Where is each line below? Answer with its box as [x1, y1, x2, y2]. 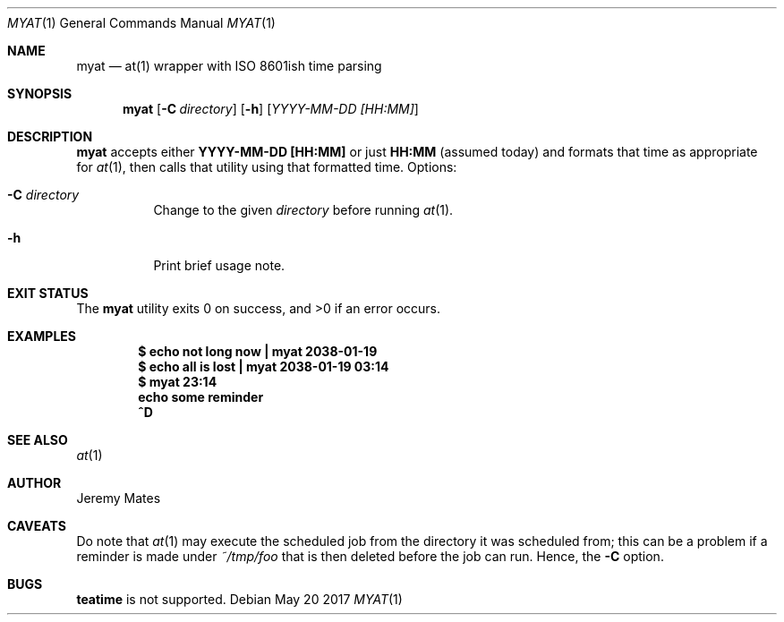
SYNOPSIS [7, 86, 72, 101]
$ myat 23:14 [138, 374, 217, 389]
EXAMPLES [7, 328, 76, 344]
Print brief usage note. [153, 258, 285, 273]
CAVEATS [7, 518, 66, 533]
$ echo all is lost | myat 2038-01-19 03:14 [138, 359, 389, 374]
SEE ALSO [7, 432, 68, 447]
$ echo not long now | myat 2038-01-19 [138, 344, 378, 359]
